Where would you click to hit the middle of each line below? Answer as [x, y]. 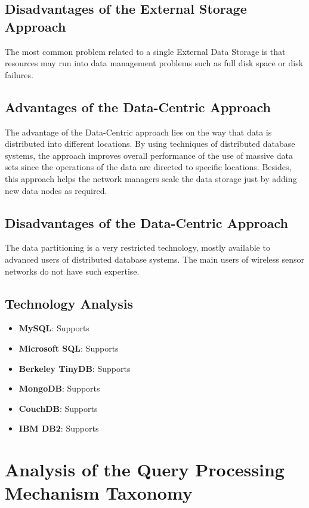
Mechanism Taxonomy [99, 493]
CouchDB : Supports [58, 408]
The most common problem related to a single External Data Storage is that [145, 51]
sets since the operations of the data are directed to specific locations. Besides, [148, 167]
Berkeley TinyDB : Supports [75, 368]
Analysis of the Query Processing [145, 469]
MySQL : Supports [54, 328]
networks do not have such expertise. [72, 271]
